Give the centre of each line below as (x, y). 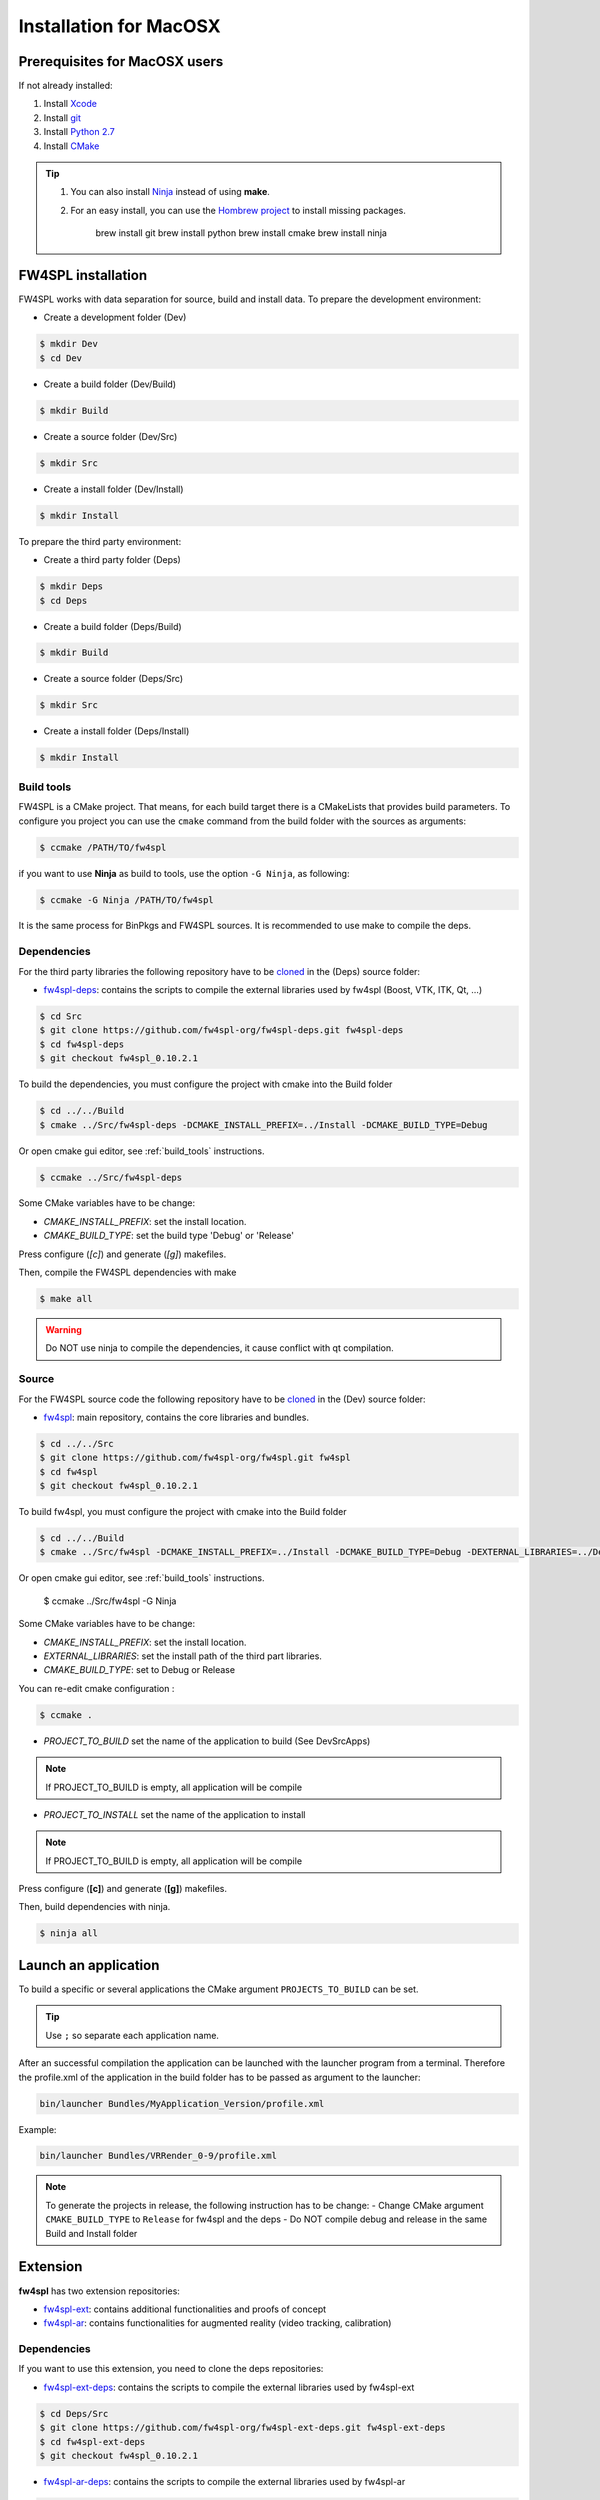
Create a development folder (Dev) (115, 317)
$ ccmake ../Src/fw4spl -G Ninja (110, 1601)
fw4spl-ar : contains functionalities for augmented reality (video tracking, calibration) (217, 2323)
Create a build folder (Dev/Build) (110, 384)
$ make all (66, 1299)
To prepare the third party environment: (100, 541)
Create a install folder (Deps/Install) (116, 731)
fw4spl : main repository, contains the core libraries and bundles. (176, 1417)
